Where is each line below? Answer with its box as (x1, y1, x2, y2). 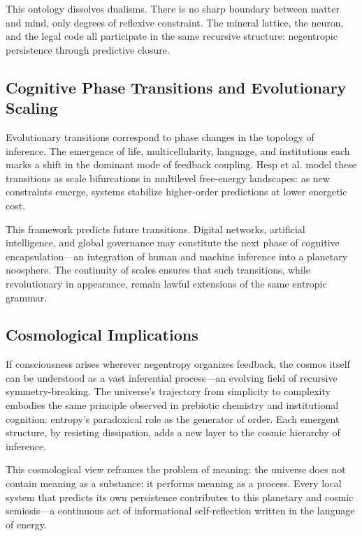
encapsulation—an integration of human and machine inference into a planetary (6, 248, 348, 263)
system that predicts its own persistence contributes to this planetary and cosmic (6, 489, 354, 504)
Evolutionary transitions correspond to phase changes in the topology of (6, 129, 314, 144)
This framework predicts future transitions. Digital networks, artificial (6, 221, 305, 236)
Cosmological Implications (6, 324, 198, 345)
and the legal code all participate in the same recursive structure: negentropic (6, 29, 338, 43)
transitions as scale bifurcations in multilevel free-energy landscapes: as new (6, 170, 330, 185)
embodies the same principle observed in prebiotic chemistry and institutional (6, 398, 339, 412)
